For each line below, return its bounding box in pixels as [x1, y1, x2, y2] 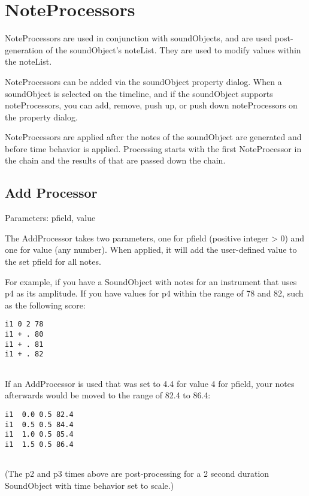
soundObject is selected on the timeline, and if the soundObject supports [5, 87, 273, 99]
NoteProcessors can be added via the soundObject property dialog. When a [5, 75, 282, 87]
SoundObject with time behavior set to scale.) [5, 479, 174, 491]
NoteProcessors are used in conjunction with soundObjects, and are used [5, 32, 272, 44]
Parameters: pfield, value [5, 211, 96, 224]
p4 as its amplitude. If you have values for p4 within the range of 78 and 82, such [5, 287, 304, 300]
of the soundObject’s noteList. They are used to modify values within [46, 43, 301, 56]
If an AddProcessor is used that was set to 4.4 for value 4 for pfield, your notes [5, 377, 295, 389]
